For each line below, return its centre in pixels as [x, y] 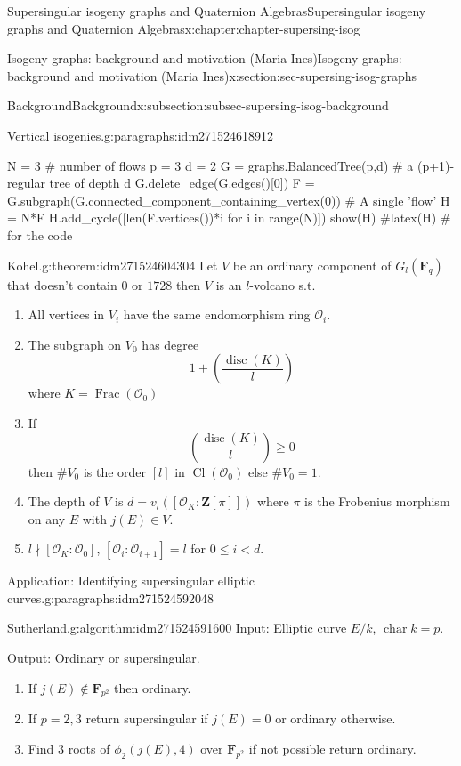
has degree [170, 344]
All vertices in [66, 314]
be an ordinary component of [312, 265]
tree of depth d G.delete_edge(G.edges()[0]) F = [182, 183]
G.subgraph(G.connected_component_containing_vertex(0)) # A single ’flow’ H [229, 200]
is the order [115, 471]
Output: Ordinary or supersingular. [104, 658]
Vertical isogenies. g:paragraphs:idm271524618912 [141, 135]
